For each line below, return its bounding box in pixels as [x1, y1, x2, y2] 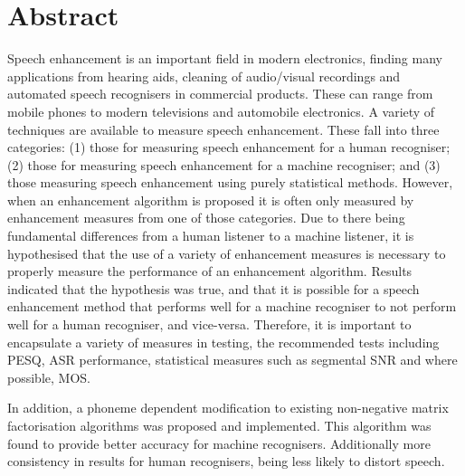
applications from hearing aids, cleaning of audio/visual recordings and [7, 66, 401, 85]
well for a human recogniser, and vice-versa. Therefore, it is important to [7, 315, 412, 334]
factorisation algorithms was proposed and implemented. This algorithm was [7, 416, 432, 434]
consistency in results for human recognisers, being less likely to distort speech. [7, 452, 445, 471]
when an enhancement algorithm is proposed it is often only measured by [7, 190, 414, 209]
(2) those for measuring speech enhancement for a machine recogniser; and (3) [7, 155, 441, 174]
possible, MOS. [7, 367, 90, 386]
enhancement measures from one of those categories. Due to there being [7, 208, 405, 227]
